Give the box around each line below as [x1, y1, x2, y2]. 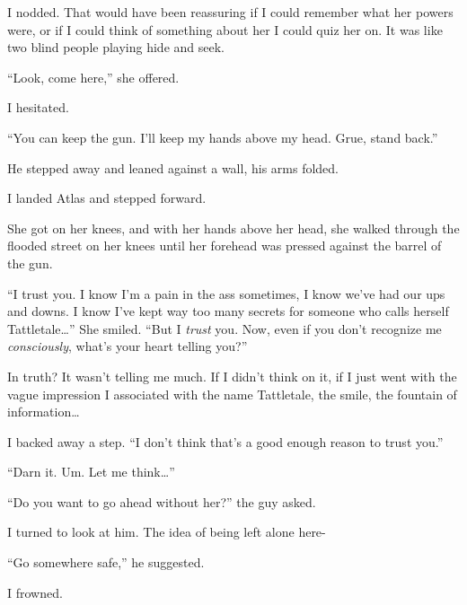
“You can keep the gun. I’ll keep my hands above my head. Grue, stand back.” [7, 127, 438, 146]
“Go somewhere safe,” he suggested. [7, 553, 205, 572]
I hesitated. [7, 98, 69, 117]
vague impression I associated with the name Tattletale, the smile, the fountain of [7, 384, 457, 403]
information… [7, 402, 80, 421]
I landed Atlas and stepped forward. [7, 189, 207, 207]
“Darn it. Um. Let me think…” [7, 462, 175, 481]
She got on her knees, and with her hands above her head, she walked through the [7, 218, 460, 237]
